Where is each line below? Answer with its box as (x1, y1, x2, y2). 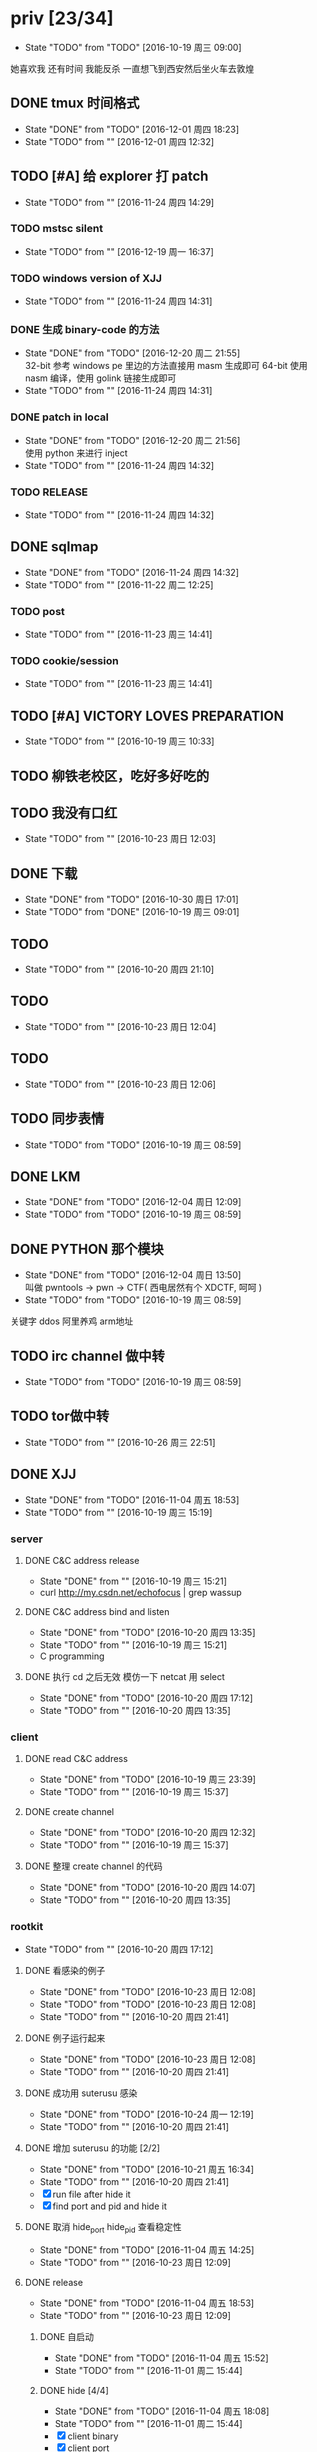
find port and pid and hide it (52, 2200, 167, 2212)
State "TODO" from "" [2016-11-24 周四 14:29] (24, 196, 215, 208)
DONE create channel (24, 1806, 115, 1818)
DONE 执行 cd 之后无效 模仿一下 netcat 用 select (24, 1670, 225, 1682)
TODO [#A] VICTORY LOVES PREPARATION (10, 707, 285, 724)
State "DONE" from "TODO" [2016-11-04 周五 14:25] (39, 2244, 255, 2256)
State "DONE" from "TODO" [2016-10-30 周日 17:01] (24, 893, 239, 906)
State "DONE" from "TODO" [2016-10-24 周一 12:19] (39, 2108, 255, 2121)
